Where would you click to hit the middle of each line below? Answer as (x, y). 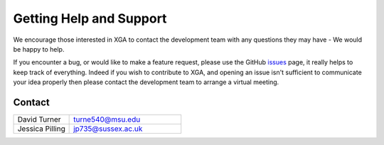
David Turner (39, 120)
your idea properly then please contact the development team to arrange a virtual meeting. (146, 82)
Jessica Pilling (41, 129)
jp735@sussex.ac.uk (108, 129)
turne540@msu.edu (107, 120)
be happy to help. (39, 49)
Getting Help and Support (90, 18)
